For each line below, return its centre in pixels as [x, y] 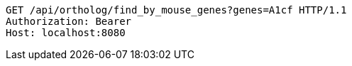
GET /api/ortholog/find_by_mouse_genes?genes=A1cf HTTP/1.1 [176, 10]
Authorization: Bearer [69, 21]
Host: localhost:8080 [66, 33]
